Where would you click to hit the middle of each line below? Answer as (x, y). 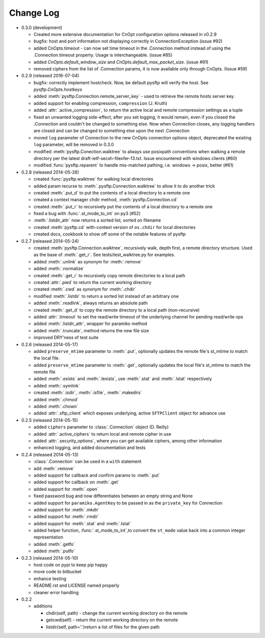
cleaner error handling (56, 592)
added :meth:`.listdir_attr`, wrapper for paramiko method (90, 324)
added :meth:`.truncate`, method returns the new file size (91, 330)
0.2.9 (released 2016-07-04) (50, 76)
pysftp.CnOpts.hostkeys (58, 90)
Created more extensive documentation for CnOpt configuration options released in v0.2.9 (125, 34)
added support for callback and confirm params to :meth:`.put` (97, 475)
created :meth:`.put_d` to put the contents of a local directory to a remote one (112, 192)
